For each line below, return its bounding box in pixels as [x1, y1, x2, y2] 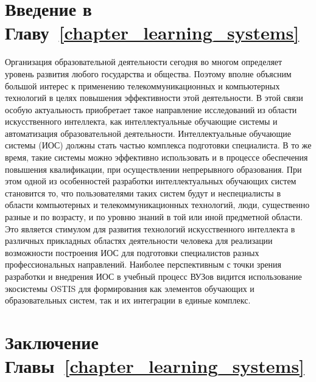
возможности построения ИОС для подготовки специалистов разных [5, 246, 259, 259]
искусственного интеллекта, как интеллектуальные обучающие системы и [5, 115, 278, 128]
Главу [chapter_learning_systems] [5, 20, 300, 45]
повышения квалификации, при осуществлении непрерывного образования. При [5, 162, 302, 175]
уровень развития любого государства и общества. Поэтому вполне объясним [5, 67, 292, 80]
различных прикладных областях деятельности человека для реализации [5, 234, 273, 247]
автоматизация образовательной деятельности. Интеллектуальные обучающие [5, 127, 292, 139]
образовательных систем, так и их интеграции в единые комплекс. [5, 294, 251, 307]
